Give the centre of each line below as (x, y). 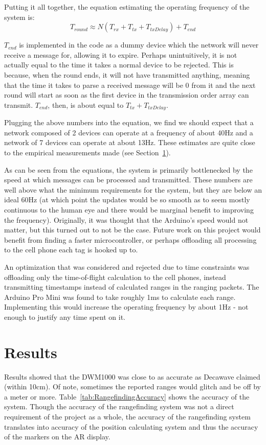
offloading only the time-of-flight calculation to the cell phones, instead (115, 277)
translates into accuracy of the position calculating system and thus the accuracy (131, 426)
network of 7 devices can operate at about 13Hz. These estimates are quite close (130, 142)
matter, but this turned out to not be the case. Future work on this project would (132, 230)
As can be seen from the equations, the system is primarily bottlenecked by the (128, 169)
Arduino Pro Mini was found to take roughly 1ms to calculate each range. (120, 297)
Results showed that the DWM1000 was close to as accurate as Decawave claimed (132, 376)
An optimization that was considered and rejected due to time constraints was (127, 266)
